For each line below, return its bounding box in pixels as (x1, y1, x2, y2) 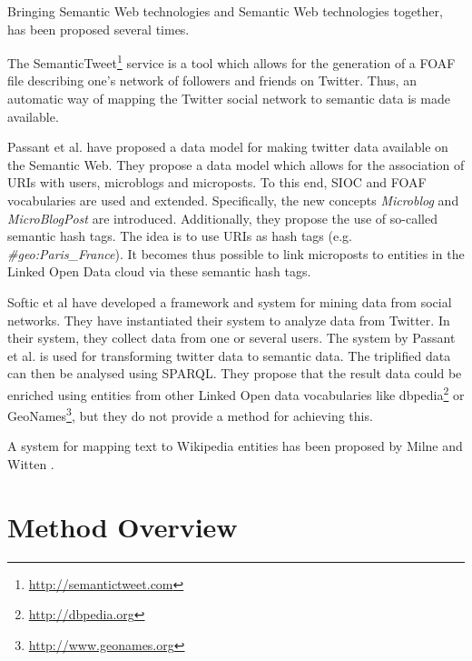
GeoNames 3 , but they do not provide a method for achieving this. (7, 404, 373, 425)
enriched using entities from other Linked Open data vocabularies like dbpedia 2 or (7, 382, 465, 404)
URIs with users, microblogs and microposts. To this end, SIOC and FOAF (7, 173, 427, 192)
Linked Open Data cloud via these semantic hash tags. (7, 262, 311, 281)
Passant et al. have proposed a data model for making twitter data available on (7, 137, 448, 156)
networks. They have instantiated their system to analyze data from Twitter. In (7, 310, 450, 329)
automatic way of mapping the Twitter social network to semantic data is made (7, 89, 450, 108)
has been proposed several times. (7, 19, 190, 38)
